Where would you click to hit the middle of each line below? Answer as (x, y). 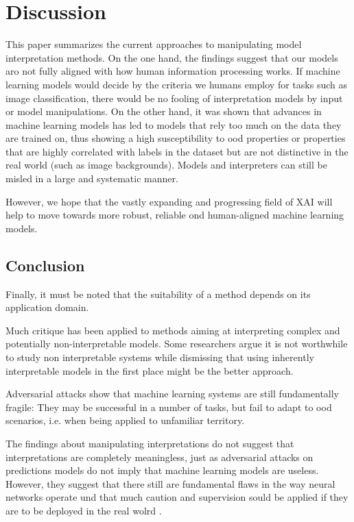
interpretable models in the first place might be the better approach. (150, 370)
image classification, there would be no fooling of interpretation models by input (174, 98)
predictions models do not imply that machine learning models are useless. (162, 470)
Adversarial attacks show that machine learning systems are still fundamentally (173, 394)
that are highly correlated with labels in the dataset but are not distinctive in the (177, 151)
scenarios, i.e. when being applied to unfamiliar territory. (125, 420)
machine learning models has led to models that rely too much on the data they (174, 124)
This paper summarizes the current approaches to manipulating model (154, 44)
